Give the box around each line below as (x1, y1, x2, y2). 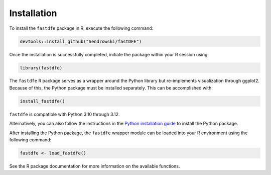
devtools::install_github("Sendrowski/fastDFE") (20, 38, 142, 44)
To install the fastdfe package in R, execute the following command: (9, 25, 154, 31)
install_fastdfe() (20, 98, 65, 104)
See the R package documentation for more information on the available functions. (9, 163, 180, 169)
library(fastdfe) (20, 65, 63, 70)
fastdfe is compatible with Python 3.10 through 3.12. (9, 111, 120, 117)
